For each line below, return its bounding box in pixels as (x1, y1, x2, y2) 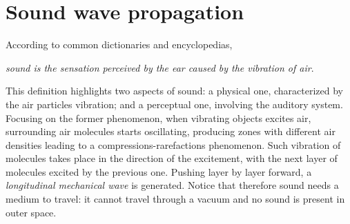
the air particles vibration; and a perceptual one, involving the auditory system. (6, 96, 343, 111)
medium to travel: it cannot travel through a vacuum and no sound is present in (6, 192, 345, 206)
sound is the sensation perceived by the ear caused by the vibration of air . (6, 60, 314, 74)
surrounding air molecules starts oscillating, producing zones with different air (6, 124, 336, 139)
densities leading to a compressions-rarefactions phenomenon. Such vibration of (6, 137, 341, 152)
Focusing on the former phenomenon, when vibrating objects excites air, (6, 110, 311, 125)
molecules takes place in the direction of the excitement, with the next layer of (6, 151, 338, 165)
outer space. (6, 205, 57, 219)
